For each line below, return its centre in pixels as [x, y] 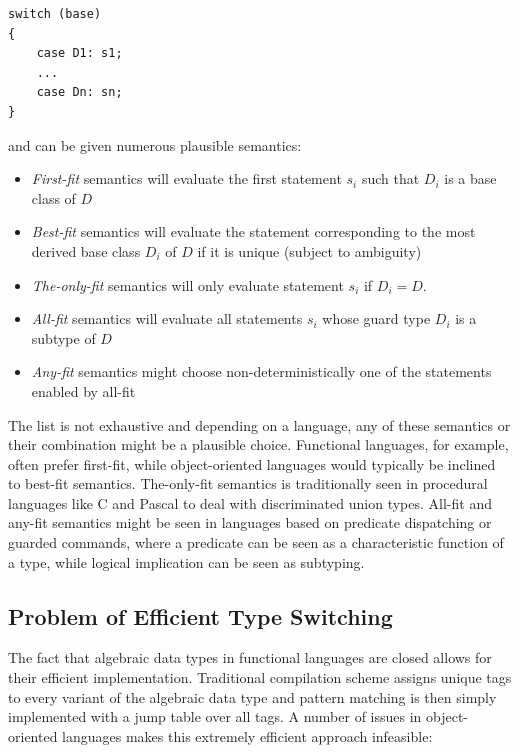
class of [53, 197]
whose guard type [376, 318]
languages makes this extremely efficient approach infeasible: [247, 735]
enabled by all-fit [83, 390]
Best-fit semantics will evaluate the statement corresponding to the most [253, 231]
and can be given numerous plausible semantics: [155, 144]
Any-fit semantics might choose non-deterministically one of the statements [261, 371]
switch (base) [55, 14]
